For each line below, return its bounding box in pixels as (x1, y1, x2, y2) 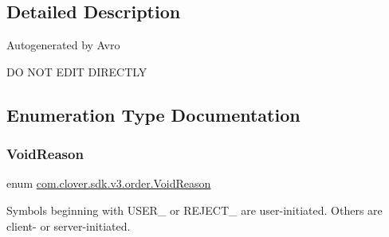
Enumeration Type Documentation (6, 102, 301, 126)
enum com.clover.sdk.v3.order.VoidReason (6, 175, 211, 192)
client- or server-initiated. (6, 217, 131, 234)
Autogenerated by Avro (6, 37, 120, 53)
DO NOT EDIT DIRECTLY (6, 63, 147, 80)
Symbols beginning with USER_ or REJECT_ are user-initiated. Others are (6, 201, 383, 218)
